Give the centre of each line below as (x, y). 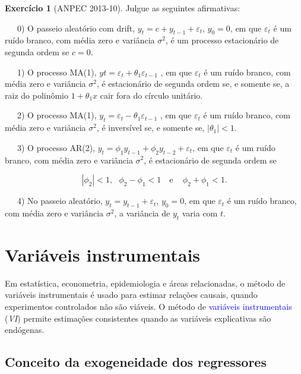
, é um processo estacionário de (222, 40)
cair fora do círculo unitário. (151, 95)
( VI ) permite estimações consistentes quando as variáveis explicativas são (138, 318)
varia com (200, 213)
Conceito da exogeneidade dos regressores (136, 362)
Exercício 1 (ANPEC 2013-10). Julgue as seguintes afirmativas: (123, 8)
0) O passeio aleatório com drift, (76, 28)
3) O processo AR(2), (56, 147)
